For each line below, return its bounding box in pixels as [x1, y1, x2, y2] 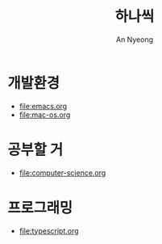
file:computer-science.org [19, 167, 106, 178]
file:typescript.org [19, 225, 79, 235]
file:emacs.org [19, 101, 68, 111]
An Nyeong [115, 34, 154, 44]
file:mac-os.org [19, 110, 71, 120]
